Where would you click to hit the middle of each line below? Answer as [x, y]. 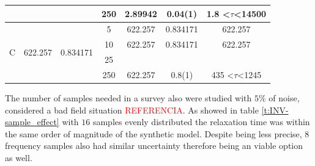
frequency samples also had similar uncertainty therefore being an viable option [154, 146]
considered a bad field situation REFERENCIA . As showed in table [132, 110]
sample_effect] [32, 122]
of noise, [284, 97]
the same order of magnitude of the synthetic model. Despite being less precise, [154, 133]
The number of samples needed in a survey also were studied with [128, 97]
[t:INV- [275, 110]
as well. [19, 157]
